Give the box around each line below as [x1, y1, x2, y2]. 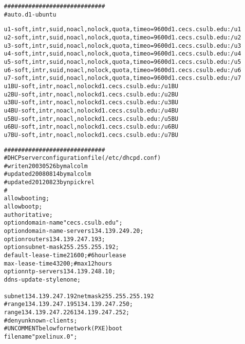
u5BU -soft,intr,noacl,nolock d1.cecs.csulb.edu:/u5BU [4, 115, 178, 122]
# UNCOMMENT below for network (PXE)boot [4, 325, 123, 332]
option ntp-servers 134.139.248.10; [4, 268, 116, 275]
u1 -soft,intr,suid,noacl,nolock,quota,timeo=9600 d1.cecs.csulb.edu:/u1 [4, 26, 241, 33]
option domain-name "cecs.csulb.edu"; [4, 219, 123, 227]
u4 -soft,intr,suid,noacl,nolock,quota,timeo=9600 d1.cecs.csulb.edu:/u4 [4, 50, 241, 57]
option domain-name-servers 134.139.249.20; [4, 228, 144, 235]
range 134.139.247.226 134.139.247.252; [4, 308, 130, 316]
